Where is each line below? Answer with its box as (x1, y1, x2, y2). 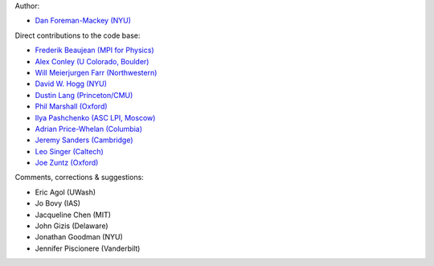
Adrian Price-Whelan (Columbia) (35, 124, 143, 133)
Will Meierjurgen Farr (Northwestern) (35, 68, 158, 77)
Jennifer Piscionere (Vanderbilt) (35, 243, 141, 253)
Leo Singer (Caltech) (35, 146, 104, 156)
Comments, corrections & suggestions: (14, 173, 144, 182)
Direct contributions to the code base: (14, 31, 141, 40)
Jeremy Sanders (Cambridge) (35, 135, 133, 145)
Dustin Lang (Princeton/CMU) (35, 90, 133, 100)
